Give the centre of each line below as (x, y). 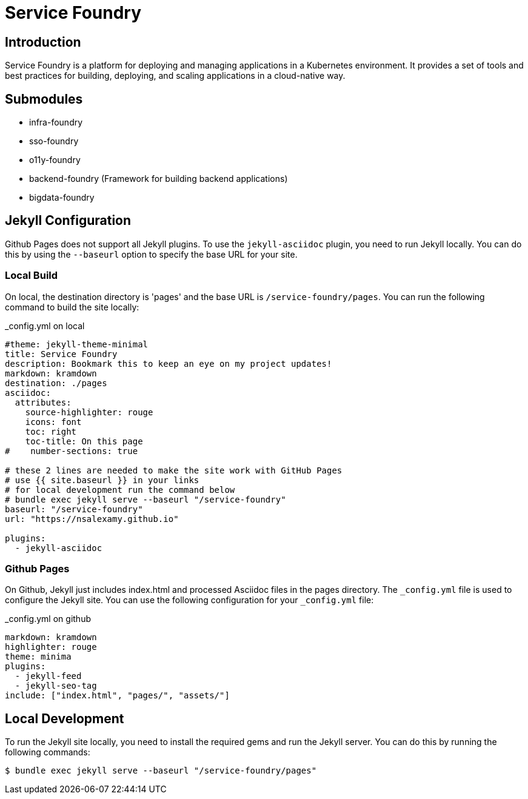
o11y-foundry (55, 160)
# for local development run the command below (120, 490)
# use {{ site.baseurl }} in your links (102, 480)
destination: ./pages (56, 383)
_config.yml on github (48, 619)
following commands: (48, 752)
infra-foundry (56, 122)
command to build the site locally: (72, 307)
